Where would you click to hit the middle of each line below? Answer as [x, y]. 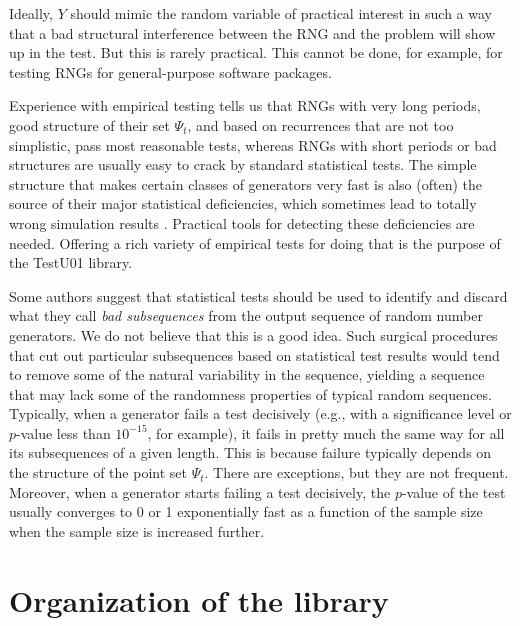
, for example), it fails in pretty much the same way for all [326, 432]
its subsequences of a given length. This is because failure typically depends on [250, 452]
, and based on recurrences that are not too [320, 124]
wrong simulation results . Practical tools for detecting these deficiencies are [242, 222]
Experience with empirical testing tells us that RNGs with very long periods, [245, 105]
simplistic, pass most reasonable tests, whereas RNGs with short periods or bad [253, 144]
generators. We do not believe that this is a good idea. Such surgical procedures [253, 334]
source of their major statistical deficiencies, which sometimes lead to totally [243, 203]
